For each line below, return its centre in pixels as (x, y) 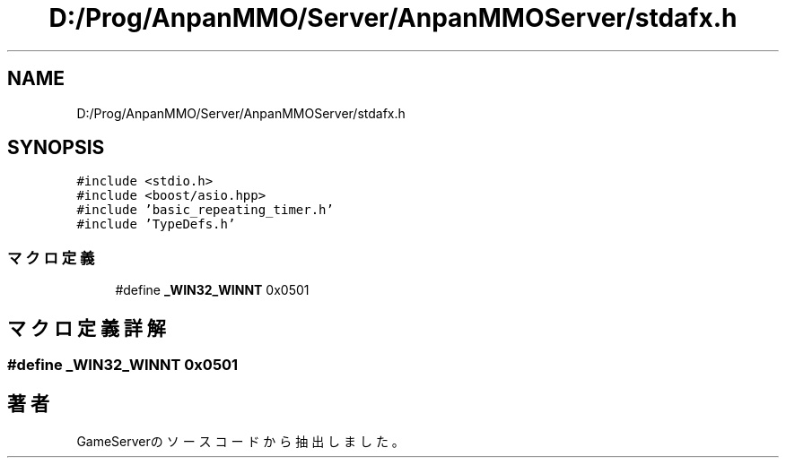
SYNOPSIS (56, 148)
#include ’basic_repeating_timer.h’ (205, 210)
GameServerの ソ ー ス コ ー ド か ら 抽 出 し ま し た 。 (240, 441)
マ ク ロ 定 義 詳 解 (87, 328)
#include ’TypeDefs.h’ (156, 224)
